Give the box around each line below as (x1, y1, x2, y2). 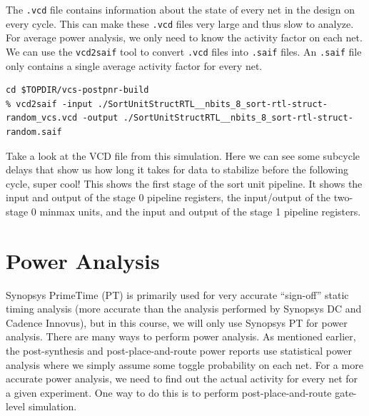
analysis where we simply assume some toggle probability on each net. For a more (6, 357, 363, 372)
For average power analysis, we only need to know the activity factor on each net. (6, 30, 363, 45)
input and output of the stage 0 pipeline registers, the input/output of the (6, 190, 330, 205)
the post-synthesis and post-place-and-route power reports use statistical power (6, 343, 353, 357)
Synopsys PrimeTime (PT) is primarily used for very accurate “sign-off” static (6, 287, 349, 302)
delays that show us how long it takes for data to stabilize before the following (6, 162, 348, 177)
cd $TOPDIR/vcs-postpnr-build (6, 85, 149, 96)
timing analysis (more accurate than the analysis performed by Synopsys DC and (6, 301, 362, 316)
